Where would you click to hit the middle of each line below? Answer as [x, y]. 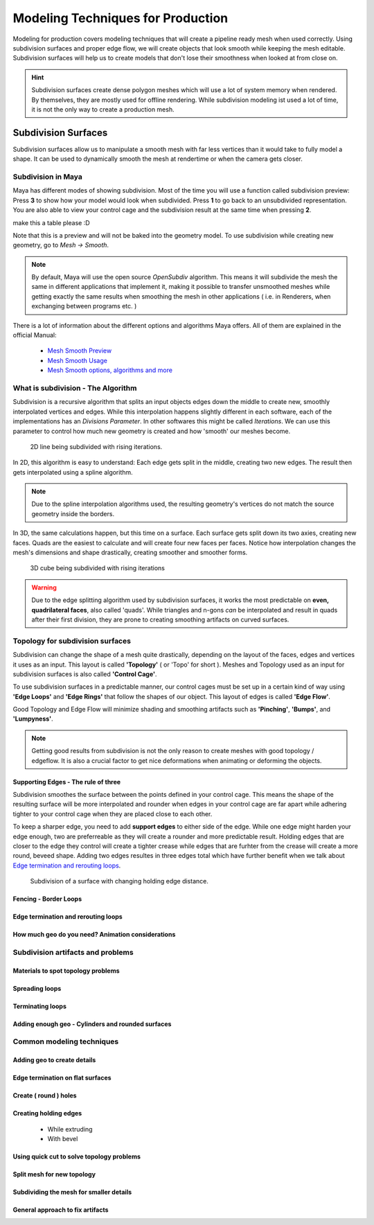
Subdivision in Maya [48, 177]
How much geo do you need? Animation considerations [94, 935]
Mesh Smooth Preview [80, 351]
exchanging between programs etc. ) [84, 306]
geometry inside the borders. [73, 513]
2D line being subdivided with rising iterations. [96, 446]
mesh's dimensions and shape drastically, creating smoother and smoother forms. [130, 553]
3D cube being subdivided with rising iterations [98, 568]
